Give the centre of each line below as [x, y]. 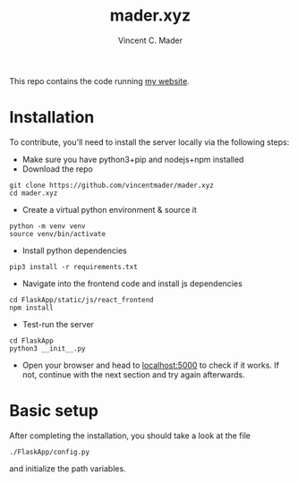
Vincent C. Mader [150, 40]
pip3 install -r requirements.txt [74, 267]
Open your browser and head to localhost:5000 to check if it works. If [151, 365]
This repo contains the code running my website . [99, 80]
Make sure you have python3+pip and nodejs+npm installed [133, 159]
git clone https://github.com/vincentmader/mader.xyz [112, 185]
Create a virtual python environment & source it [109, 209]
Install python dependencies [74, 250]
